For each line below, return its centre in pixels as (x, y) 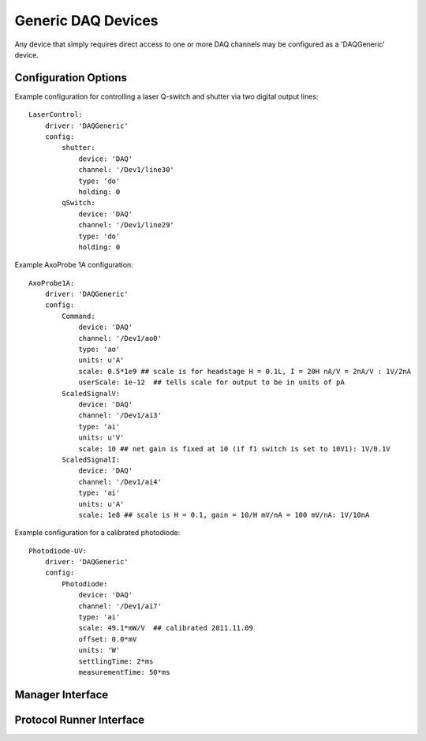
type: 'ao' (99, 350)
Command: (78, 316)
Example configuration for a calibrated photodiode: (97, 533)
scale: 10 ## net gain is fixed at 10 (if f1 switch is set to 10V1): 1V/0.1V (234, 449)
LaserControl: (56, 115)
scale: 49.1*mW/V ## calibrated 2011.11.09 (166, 628)
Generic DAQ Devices (86, 21)
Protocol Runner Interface (80, 719)
